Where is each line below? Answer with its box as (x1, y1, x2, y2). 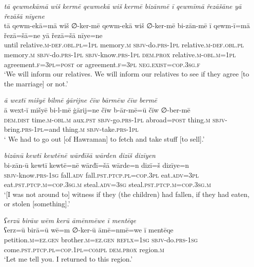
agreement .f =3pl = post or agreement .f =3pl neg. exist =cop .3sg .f (4, 59, 201, 69)
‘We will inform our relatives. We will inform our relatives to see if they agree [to (4, 69, 249, 79)
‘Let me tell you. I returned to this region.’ (4, 254, 133, 264)
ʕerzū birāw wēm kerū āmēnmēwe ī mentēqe (4, 215, 136, 225)
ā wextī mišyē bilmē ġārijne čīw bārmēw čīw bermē (4, 95, 157, 105)
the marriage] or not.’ (4, 78, 68, 88)
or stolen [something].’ (4, 198, 70, 209)
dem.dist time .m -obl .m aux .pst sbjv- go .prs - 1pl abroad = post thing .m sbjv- (4, 114, 227, 124)
